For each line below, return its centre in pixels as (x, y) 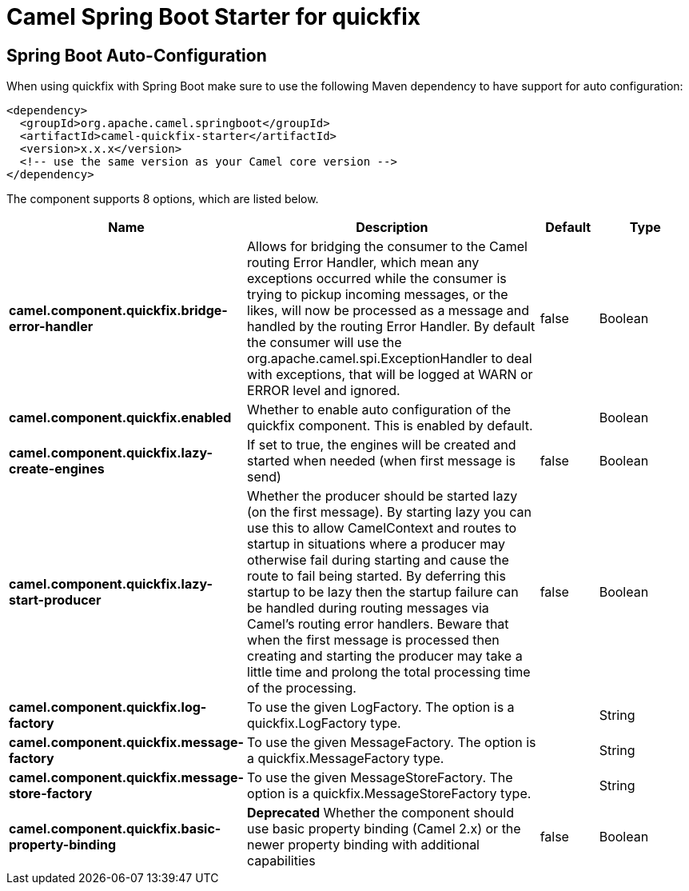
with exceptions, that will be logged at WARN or (390, 375)
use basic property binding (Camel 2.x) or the (384, 829)
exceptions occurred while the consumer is (377, 279)
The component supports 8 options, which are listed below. (163, 199)
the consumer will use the (325, 343)
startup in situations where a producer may (376, 544)
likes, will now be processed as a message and (388, 311)
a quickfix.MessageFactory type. (346, 759)
